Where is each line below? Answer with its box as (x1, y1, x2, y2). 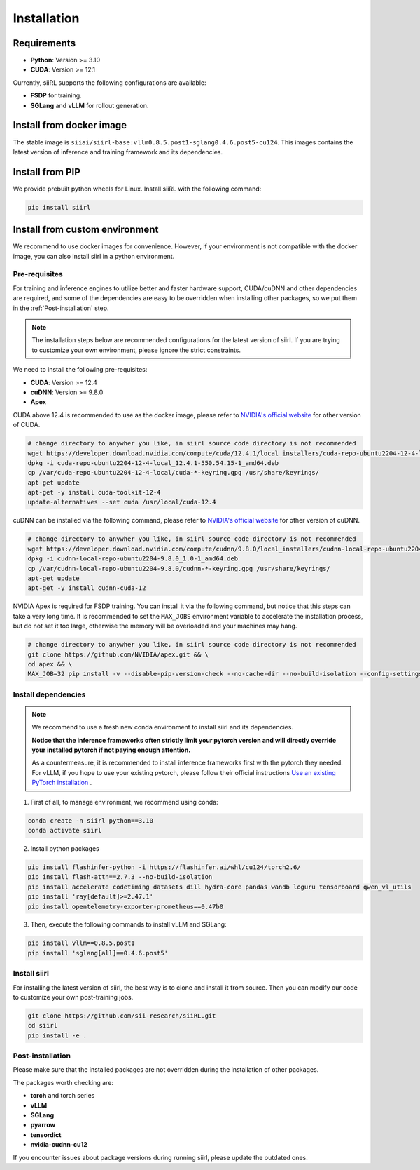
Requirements (13, 37, 76, 49)
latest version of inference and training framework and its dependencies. (13, 147, 223, 156)
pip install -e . (27, 1031, 87, 1040)
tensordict (30, 1130, 62, 1139)
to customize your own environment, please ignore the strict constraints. (31, 346, 241, 354)
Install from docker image (13, 119, 127, 131)
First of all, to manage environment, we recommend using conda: (30, 798, 218, 806)
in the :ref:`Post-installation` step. (13, 304, 109, 312)
